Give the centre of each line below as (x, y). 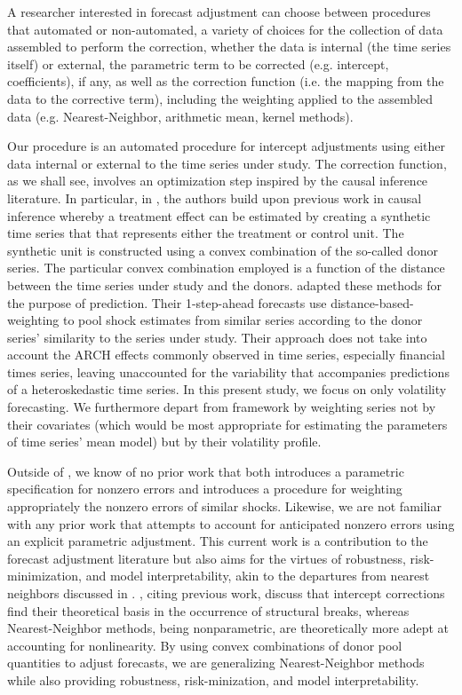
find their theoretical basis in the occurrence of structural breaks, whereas (208, 610)
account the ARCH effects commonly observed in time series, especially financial (226, 355)
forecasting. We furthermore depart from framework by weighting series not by (222, 407)
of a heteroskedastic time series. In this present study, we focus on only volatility (227, 389)
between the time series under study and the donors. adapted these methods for (225, 284)
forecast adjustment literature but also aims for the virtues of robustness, (207, 558)
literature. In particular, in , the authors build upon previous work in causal (215, 197)
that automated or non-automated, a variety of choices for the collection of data (225, 29)
